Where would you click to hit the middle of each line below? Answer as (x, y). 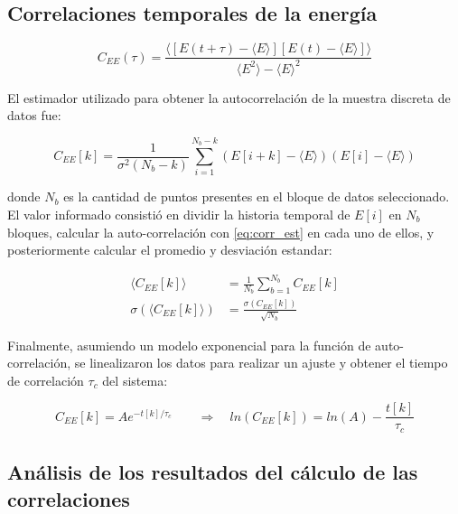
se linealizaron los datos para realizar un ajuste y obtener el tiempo (261, 363)
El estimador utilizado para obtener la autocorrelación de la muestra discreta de (229, 97)
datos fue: (34, 115)
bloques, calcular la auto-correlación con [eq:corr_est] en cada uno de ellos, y (221, 232)
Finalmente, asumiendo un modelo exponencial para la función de (189, 345)
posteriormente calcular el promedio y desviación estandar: (170, 250)
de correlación (46, 380)
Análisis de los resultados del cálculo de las (213, 472)
